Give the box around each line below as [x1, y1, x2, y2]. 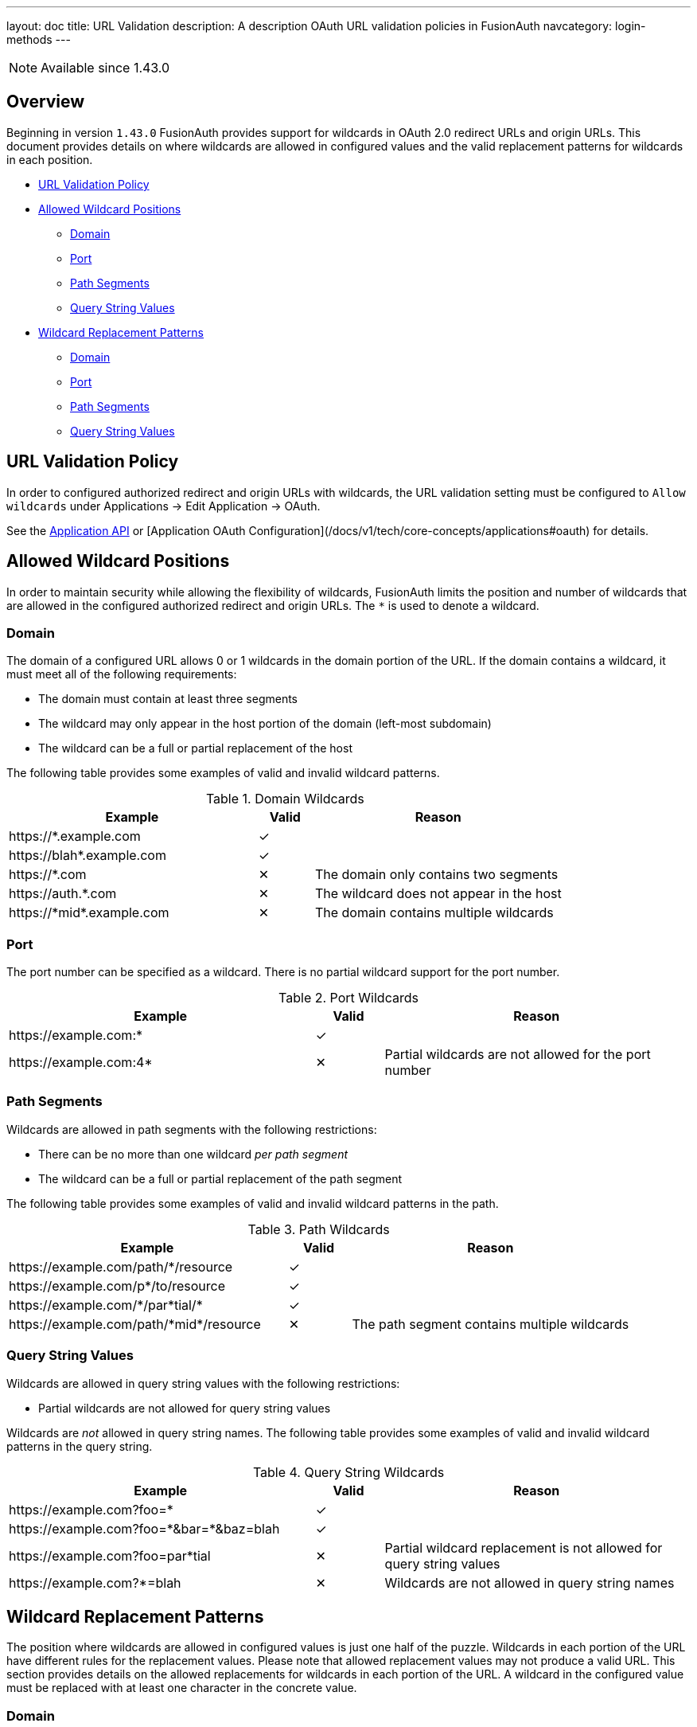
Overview [6, 92, 85, 112]
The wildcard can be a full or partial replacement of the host [38, 741, 352, 756]
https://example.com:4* [9, 1054, 153, 1071]
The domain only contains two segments [314, 866, 559, 883]
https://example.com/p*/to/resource [9, 1277, 225, 1294]
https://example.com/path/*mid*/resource [9, 1315, 261, 1332]
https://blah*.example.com [9, 847, 166, 864]
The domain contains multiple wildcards [314, 905, 554, 921]
